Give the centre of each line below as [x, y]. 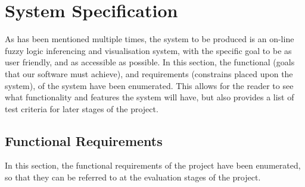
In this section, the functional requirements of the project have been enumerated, [153, 165]
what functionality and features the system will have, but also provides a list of [150, 97]
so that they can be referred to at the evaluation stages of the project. [133, 177]
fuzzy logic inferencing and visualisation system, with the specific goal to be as [148, 50]
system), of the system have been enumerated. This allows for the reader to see [149, 85]
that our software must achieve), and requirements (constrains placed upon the [149, 73]
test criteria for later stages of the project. [82, 108]
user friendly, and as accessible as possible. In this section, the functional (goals [150, 62]
